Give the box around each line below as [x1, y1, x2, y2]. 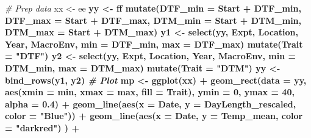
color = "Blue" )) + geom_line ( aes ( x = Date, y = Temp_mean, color [5, 109, 303, 122]
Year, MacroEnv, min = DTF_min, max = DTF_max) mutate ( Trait [5, 37, 303, 50]
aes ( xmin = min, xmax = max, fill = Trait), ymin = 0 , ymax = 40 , [5, 85, 295, 98]
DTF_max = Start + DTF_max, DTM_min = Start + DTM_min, [5, 13, 302, 26]
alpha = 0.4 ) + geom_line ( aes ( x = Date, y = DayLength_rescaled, [5, 97, 296, 110]
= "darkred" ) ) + [5, 121, 80, 134]
